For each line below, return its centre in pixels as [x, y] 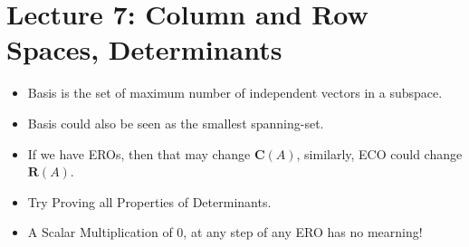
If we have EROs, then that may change [139, 153]
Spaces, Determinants [144, 49]
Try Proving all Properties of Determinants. [149, 201]
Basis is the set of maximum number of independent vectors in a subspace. [235, 93]
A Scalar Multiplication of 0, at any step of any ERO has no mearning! [225, 232]
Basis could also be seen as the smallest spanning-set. [176, 123]
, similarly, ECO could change [379, 153]
